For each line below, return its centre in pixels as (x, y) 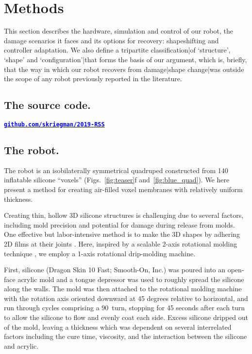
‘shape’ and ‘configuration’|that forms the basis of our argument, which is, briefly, (126, 59)
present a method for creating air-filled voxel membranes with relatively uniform (123, 189)
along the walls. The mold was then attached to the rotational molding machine (123, 289)
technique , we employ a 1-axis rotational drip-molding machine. (100, 253)
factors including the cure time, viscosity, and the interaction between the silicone (126, 336)
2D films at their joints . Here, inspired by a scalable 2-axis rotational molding (121, 243)
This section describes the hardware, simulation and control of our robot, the (118, 31)
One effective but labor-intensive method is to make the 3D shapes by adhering (122, 234)
